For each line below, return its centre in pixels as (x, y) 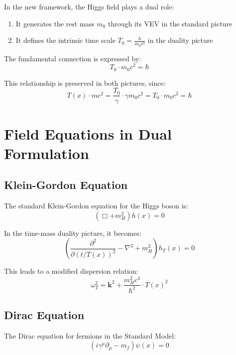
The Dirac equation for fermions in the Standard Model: (90, 335)
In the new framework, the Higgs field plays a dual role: (89, 6)
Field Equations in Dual (88, 133)
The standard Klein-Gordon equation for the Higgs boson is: (96, 206)
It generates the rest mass (55, 23)
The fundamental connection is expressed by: (73, 58)
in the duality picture (180, 40)
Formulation (47, 153)
